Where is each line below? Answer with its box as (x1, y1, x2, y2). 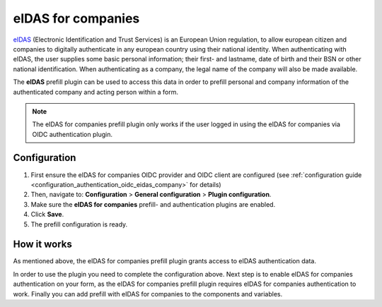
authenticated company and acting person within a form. (13, 88, 178, 96)
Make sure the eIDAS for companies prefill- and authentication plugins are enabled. (30, 200, 276, 208)
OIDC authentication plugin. (32, 130, 113, 138)
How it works (13, 239, 72, 251)
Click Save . (30, 210, 64, 219)
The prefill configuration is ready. (30, 219, 128, 229)
